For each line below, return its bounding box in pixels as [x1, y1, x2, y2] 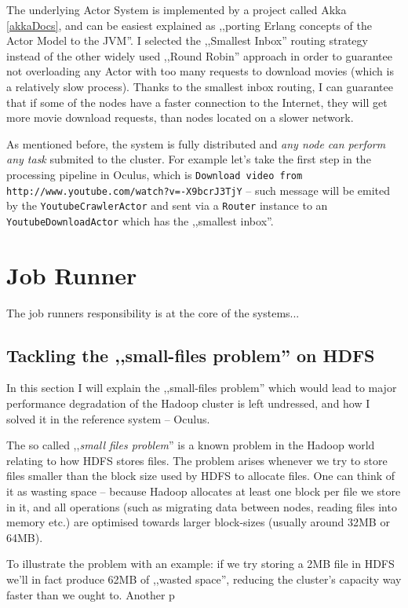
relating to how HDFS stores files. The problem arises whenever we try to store [6, 452, 388, 468]
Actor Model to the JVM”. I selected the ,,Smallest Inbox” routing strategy [6, 32, 368, 49]
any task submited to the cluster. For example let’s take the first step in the [6, 151, 371, 167]
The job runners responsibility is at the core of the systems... [6, 304, 300, 320]
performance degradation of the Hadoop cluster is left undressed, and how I [6, 395, 370, 412]
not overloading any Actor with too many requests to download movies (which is [6, 63, 394, 79]
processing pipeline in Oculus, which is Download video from [6, 166, 303, 182]
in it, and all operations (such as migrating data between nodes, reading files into [6, 498, 397, 515]
